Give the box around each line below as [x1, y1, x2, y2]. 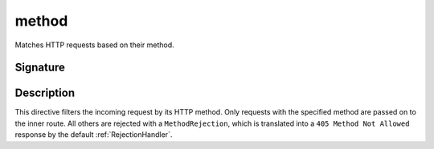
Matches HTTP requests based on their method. [14, 40, 174, 50]
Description [14, 87, 76, 100]
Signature [14, 61, 66, 74]
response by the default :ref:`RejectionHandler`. [14, 130, 173, 139]
